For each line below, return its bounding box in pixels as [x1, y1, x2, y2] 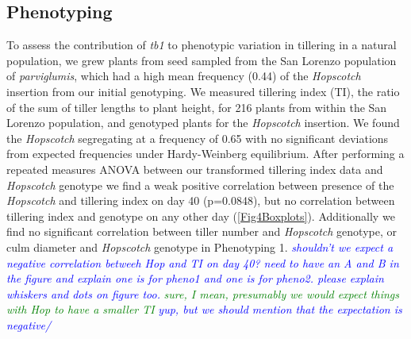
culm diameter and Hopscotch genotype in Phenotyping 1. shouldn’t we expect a [6, 238, 394, 255]
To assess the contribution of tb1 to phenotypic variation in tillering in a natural [6, 37, 397, 53]
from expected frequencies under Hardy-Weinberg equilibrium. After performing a [6, 145, 405, 162]
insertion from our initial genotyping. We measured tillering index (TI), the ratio [6, 83, 400, 99]
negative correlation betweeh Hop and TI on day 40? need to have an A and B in [6, 254, 399, 271]
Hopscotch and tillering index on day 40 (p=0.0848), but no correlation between [6, 192, 395, 209]
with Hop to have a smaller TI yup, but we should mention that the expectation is [6, 301, 402, 318]
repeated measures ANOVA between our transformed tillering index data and [6, 160, 383, 177]
